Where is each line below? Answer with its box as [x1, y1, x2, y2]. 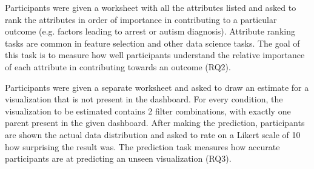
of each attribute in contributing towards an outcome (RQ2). [5, 60, 231, 73]
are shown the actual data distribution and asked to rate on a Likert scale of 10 [5, 128, 301, 141]
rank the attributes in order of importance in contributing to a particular [5, 13, 277, 25]
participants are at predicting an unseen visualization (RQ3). [5, 152, 232, 165]
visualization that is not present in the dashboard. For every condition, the [5, 93, 283, 105]
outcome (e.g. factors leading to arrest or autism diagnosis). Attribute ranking [5, 25, 295, 38]
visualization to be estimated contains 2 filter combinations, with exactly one [5, 104, 291, 117]
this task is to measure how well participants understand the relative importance [5, 48, 305, 61]
